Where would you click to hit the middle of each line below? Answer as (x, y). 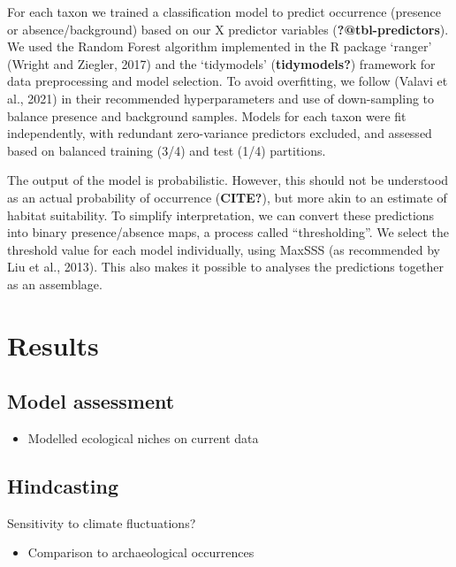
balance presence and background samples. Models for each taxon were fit (207, 115)
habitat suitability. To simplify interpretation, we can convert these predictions (221, 215)
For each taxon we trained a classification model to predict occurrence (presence (224, 11)
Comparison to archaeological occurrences (141, 552)
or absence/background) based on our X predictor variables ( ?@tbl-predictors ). (228, 29)
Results (53, 345)
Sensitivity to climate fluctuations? (102, 522)
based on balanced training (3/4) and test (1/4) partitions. (167, 150)
